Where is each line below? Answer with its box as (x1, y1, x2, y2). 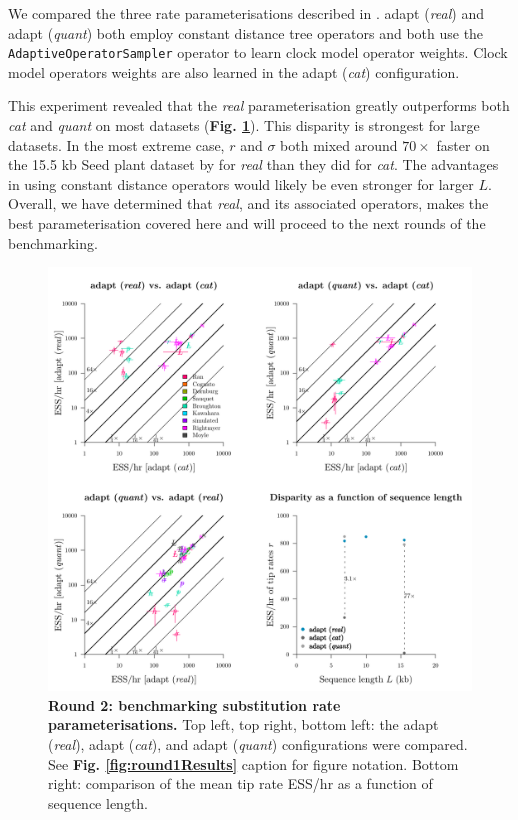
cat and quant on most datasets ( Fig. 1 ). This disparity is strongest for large (8, 115, 480, 136)
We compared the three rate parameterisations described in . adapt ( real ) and (8, 3, 484, 23)
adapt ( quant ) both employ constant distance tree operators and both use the (8, 22, 484, 43)
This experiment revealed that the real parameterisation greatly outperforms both (8, 95, 510, 116)
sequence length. (48, 792, 149, 813)
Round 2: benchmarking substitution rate (48, 694, 341, 715)
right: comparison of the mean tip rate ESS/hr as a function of (48, 773, 433, 794)
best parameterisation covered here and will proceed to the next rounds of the (8, 213, 486, 233)
